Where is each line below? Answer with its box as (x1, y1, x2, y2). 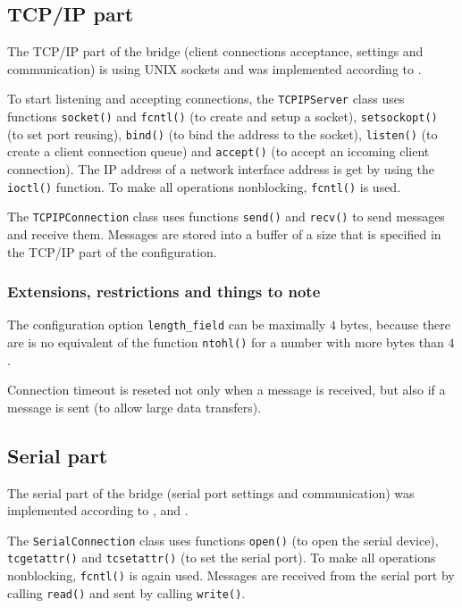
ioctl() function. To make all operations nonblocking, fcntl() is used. (7, 177, 401, 196)
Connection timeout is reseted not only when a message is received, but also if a (7, 380, 446, 399)
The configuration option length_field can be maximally (7, 315, 326, 334)
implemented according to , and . (7, 501, 189, 520)
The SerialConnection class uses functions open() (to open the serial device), (7, 530, 439, 549)
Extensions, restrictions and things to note (7, 280, 321, 303)
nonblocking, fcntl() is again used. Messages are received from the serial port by (7, 566, 455, 585)
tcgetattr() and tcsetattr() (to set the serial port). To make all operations (7, 548, 436, 567)
